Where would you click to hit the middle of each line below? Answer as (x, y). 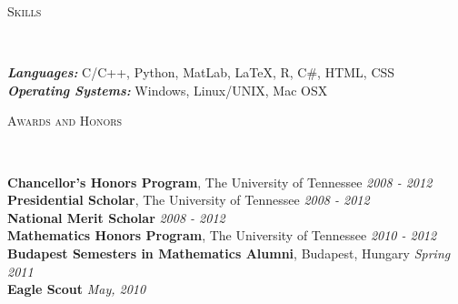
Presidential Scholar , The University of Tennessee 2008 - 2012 (189, 200)
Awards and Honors (65, 121)
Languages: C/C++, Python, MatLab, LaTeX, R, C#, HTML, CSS (201, 72)
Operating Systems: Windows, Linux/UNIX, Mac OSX (168, 90)
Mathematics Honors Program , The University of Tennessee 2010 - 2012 (222, 235)
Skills (25, 11)
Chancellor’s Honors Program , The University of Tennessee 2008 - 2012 (220, 182)
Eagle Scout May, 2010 (77, 289)
